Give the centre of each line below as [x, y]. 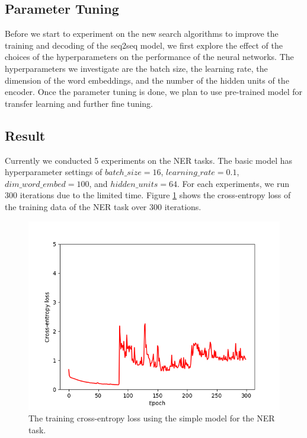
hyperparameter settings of [54, 172]
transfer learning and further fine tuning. [79, 103]
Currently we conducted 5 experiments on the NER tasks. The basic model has [149, 160]
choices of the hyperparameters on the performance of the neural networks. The [149, 57]
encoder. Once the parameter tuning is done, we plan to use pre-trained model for [154, 92]
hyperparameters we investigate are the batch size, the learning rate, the [136, 68]
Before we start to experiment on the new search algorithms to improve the [142, 34]
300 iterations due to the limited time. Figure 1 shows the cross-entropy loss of [148, 195]
